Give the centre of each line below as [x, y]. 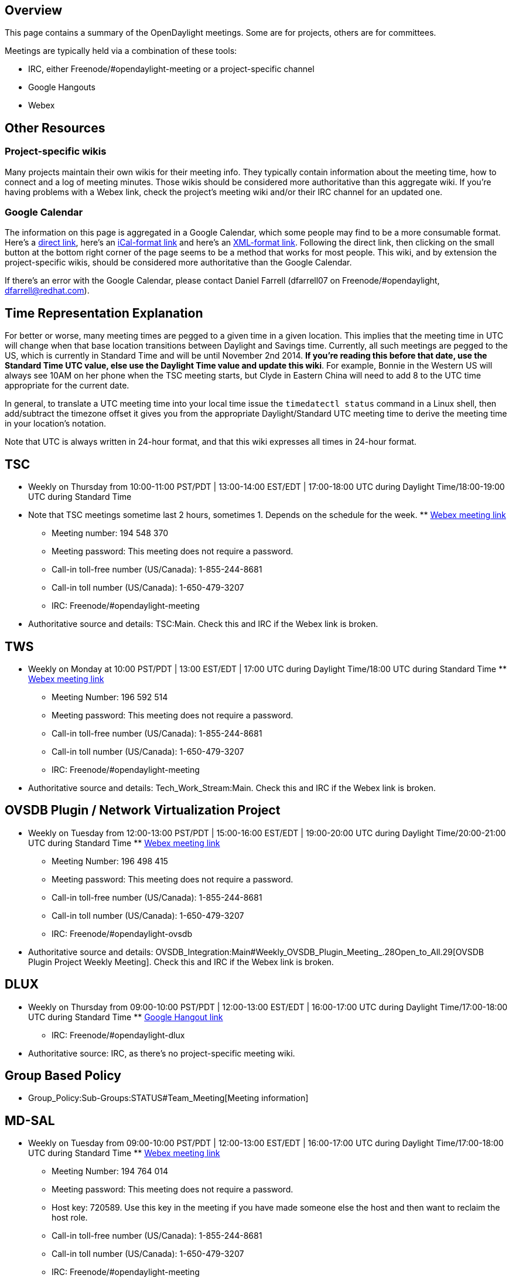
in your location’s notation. [55, 424]
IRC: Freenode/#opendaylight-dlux [118, 1035]
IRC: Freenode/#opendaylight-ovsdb [122, 933]
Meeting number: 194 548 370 [110, 533]
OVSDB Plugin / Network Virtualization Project [143, 810]
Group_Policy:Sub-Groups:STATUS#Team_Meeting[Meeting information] [168, 1098]
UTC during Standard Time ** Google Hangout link [126, 1017]
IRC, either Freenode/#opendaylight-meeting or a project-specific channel [171, 69]
